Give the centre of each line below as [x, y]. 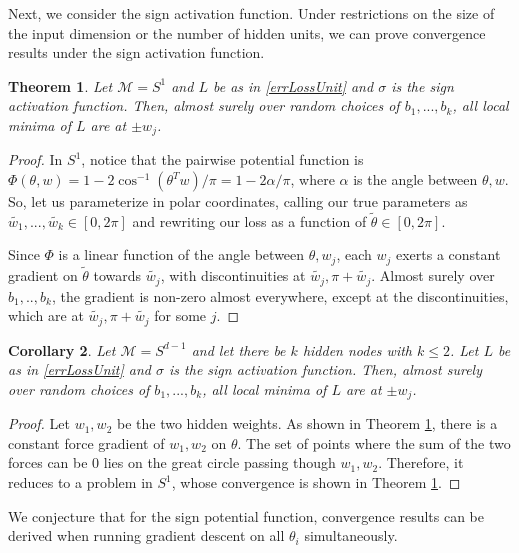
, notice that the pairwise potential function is [222, 159]
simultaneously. [351, 535]
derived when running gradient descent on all [146, 535]
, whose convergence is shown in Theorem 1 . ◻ [316, 482]
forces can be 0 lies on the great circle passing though [172, 462]
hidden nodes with [357, 349]
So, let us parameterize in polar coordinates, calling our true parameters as [238, 201]
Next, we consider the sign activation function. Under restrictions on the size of [251, 13]
